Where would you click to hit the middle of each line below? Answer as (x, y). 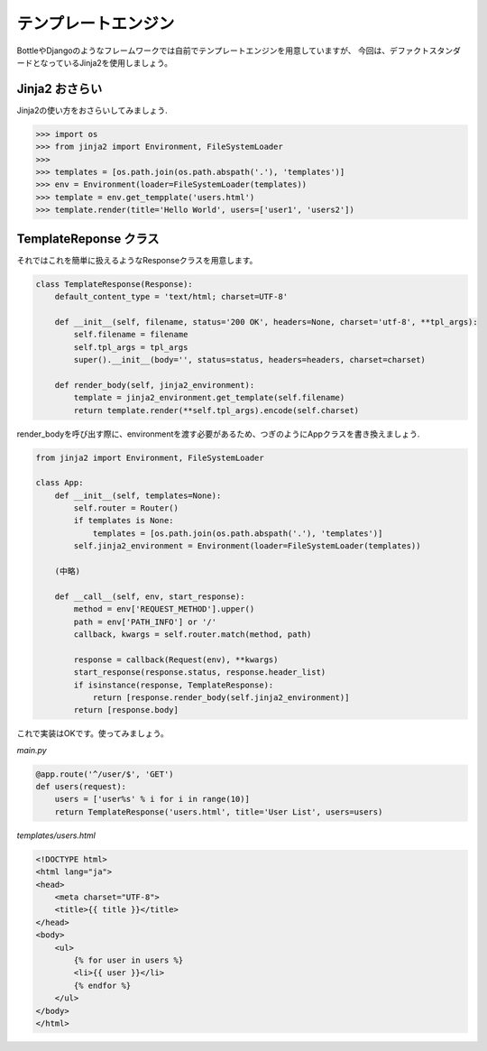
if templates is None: (124, 521)
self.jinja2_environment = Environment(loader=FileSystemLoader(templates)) (247, 546)
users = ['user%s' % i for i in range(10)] (152, 799)
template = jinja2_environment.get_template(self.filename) (209, 398)
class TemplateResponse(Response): (114, 284)
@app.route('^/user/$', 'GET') (105, 774)
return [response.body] (126, 710)
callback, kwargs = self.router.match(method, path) (193, 635)
